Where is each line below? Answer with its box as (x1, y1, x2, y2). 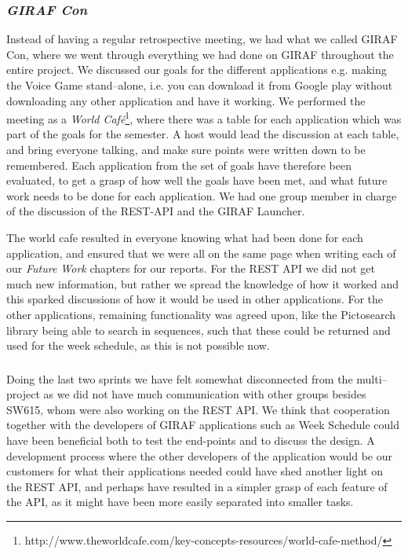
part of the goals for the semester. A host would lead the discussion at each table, (6, 126, 399, 142)
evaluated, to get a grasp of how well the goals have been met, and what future (6, 172, 388, 189)
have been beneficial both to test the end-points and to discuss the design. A (6, 432, 375, 449)
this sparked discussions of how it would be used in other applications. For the (6, 291, 384, 307)
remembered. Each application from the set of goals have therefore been (6, 156, 352, 173)
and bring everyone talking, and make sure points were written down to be (6, 141, 366, 158)
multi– (356, 370, 388, 387)
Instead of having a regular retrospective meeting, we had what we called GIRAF (6, 31, 398, 47)
